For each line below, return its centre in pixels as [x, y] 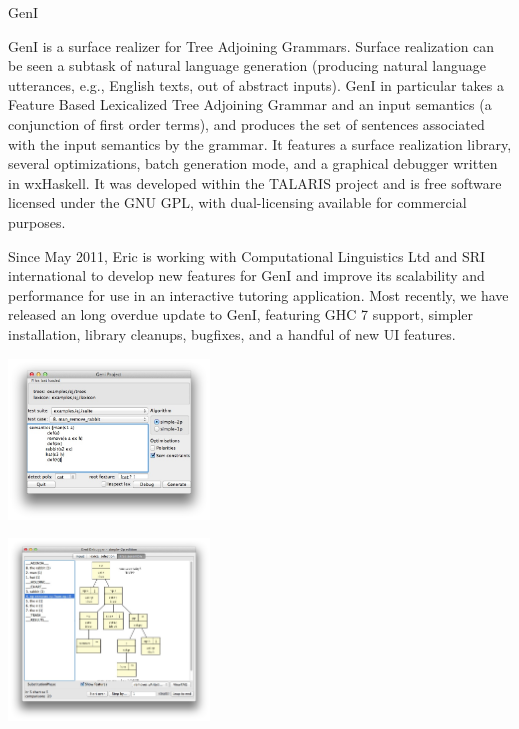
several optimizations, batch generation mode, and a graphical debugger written [253, 163]
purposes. [37, 221]
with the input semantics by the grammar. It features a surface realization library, [260, 143]
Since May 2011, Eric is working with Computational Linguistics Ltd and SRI [247, 255]
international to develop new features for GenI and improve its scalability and [246, 275]
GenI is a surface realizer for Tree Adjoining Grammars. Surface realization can [251, 45]
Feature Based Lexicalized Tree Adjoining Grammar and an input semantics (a [250, 104]
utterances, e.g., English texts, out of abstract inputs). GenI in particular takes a [256, 84]
